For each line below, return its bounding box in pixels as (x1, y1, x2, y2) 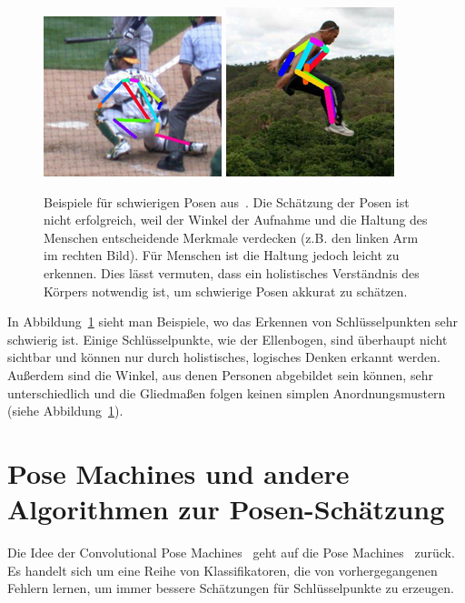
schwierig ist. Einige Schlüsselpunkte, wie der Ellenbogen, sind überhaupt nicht (7, 329, 448, 348)
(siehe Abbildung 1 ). (7, 401, 124, 420)
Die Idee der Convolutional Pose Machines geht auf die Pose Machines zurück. (7, 543, 455, 562)
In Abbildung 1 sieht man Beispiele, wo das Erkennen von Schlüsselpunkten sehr (7, 312, 459, 331)
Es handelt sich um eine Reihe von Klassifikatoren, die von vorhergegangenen (7, 560, 438, 579)
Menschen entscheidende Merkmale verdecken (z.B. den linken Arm (44, 227, 419, 246)
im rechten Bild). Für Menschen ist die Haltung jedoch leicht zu (44, 246, 400, 265)
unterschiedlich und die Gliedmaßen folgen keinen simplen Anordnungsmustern (7, 383, 446, 402)
